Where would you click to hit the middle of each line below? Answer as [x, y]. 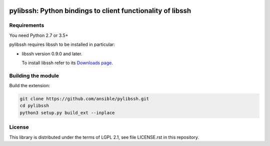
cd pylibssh [34, 106]
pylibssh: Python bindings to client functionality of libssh [100, 11]
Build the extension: [29, 86]
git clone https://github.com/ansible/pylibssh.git [84, 99]
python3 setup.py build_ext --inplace [67, 113]
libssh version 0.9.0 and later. [52, 54]
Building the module [34, 76]
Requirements [27, 25]
